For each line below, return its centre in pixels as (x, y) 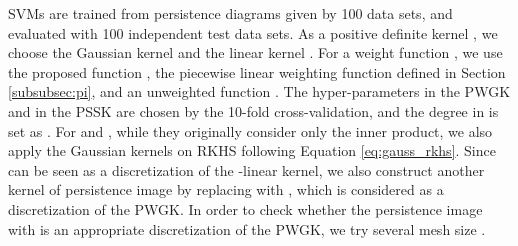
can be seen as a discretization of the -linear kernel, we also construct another (246, 169)
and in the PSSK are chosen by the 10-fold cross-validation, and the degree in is (253, 110)
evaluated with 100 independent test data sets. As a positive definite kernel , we (253, 32)
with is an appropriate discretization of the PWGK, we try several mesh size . (247, 228)
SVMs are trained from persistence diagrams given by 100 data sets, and (230, 13)
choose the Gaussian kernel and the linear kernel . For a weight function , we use (255, 52)
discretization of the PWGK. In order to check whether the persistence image (245, 208)
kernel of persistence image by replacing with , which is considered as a (226, 189)
